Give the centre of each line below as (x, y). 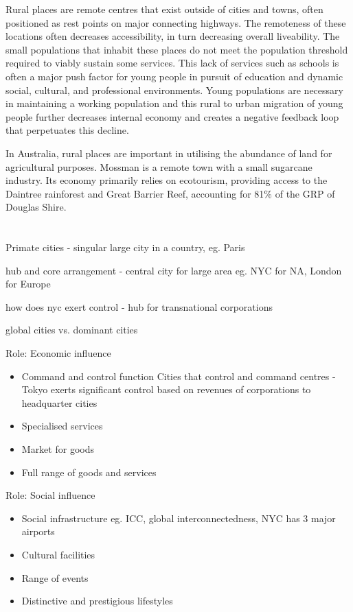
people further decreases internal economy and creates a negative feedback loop (172, 116)
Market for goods (58, 449)
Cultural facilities (58, 554)
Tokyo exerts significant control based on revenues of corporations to (166, 389)
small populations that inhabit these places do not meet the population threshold (177, 49)
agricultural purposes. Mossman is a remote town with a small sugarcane (159, 166)
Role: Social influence (50, 495)
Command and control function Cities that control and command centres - (179, 376)
